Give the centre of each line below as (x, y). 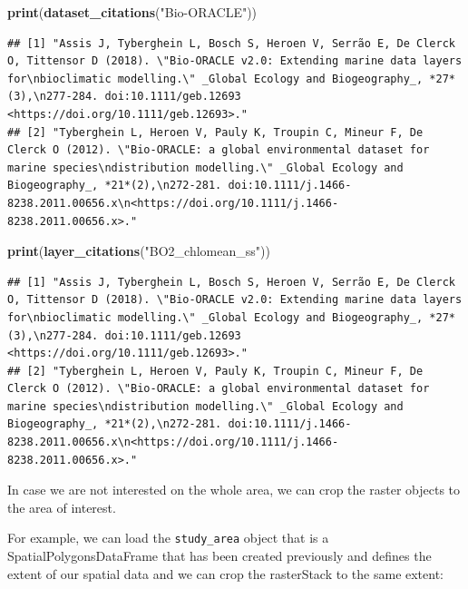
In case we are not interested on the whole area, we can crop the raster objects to (234, 490)
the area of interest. (62, 507)
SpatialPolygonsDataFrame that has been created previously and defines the (219, 556)
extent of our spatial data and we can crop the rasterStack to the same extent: (226, 573)
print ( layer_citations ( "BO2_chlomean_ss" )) (139, 251)
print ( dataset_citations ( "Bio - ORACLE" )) (132, 12)
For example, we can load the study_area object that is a (168, 538)
